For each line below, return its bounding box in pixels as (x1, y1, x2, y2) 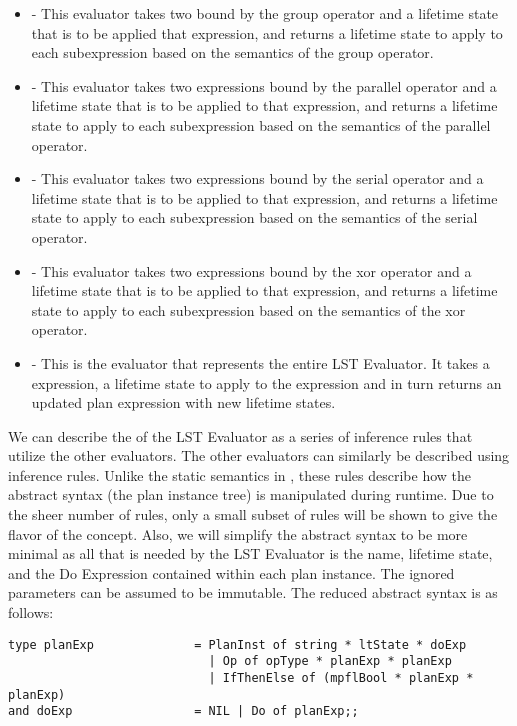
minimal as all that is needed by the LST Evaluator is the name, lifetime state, (8, 543, 493, 564)
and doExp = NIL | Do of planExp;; (8, 704, 359, 719)
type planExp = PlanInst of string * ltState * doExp (8, 637, 467, 652)
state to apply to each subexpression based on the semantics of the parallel (31, 114, 491, 135)
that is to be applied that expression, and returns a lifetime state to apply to (31, 22, 503, 43)
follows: (8, 602, 54, 623)
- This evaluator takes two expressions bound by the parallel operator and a (31, 75, 497, 96)
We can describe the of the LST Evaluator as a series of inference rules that (8, 425, 473, 446)
